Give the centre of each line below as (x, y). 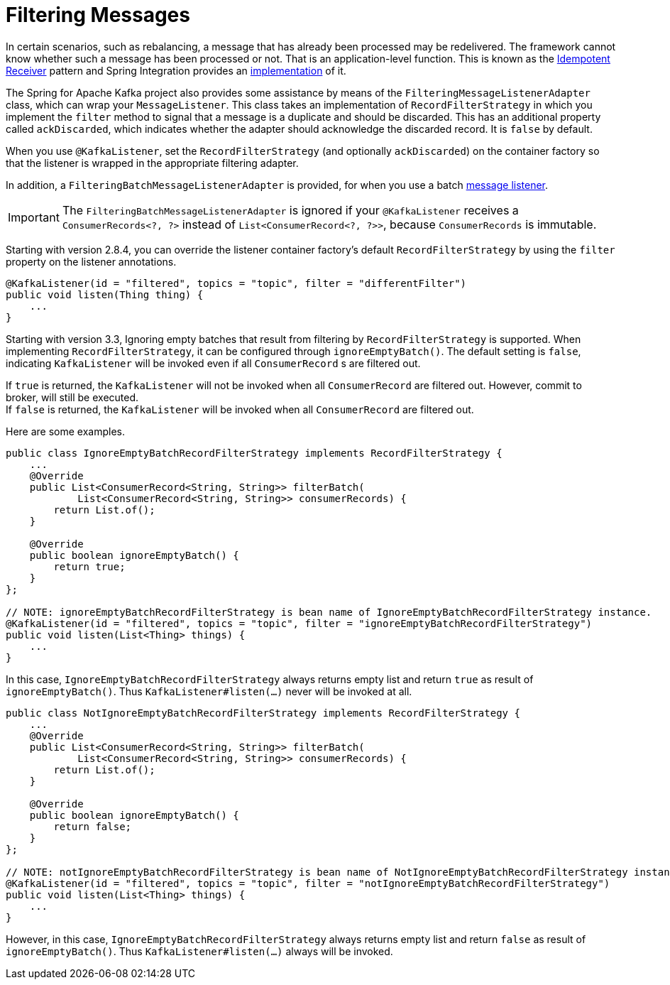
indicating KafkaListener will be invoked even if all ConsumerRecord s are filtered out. (213, 363)
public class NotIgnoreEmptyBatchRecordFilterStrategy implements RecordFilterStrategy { (263, 713)
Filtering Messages (98, 15)
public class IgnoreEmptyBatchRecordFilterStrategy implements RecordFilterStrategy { (254, 453)
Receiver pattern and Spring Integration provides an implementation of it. (176, 70)
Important (34, 217)
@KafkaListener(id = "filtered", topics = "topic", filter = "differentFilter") (236, 283)
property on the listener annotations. (91, 261)
